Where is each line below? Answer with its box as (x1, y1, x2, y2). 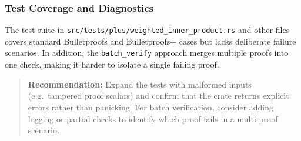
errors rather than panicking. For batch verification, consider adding (28, 100, 274, 113)
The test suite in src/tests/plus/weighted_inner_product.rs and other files (5, 23, 290, 36)
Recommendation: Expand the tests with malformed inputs (28, 78, 252, 90)
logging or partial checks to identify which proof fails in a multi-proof (28, 112, 278, 125)
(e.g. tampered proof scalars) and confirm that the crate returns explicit (28, 89, 289, 102)
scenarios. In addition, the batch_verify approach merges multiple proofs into (5, 46, 289, 59)
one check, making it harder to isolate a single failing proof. (5, 58, 219, 70)
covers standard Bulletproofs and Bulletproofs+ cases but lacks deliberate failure (5, 35, 296, 47)
